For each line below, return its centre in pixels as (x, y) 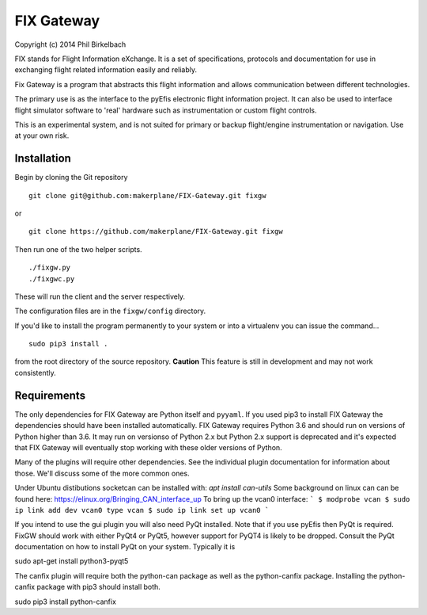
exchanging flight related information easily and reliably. (106, 70)
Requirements (50, 395)
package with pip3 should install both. (99, 587)
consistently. (36, 372)
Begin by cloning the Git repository (71, 178)
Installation (43, 159)
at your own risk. (42, 136)
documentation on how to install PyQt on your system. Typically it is (125, 547)
